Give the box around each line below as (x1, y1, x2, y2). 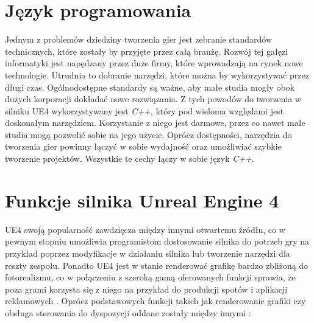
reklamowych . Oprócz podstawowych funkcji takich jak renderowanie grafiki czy (5, 294, 306, 307)
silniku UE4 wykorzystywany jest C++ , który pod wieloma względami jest (5, 104, 284, 117)
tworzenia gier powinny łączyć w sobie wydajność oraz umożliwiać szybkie (5, 140, 282, 153)
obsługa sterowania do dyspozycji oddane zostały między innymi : (5, 306, 251, 319)
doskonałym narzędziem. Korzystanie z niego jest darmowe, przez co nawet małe (5, 116, 305, 129)
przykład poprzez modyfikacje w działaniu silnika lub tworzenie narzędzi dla (5, 246, 290, 259)
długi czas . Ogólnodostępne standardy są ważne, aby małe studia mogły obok (5, 80, 294, 93)
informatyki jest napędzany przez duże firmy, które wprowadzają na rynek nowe (5, 57, 303, 69)
